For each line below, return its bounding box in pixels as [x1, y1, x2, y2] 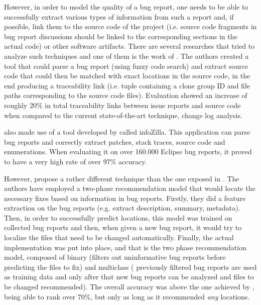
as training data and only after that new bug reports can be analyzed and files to [4, 271, 254, 282]
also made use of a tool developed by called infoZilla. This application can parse [4, 127, 250, 137]
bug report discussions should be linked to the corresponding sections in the [4, 31, 237, 41]
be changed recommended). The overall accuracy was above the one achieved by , [4, 281, 254, 292]
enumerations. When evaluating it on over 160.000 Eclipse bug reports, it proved [4, 146, 252, 157]
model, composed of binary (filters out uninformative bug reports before [4, 252, 226, 262]
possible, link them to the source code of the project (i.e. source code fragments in [4, 21, 257, 32]
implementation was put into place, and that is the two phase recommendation [4, 242, 246, 252]
